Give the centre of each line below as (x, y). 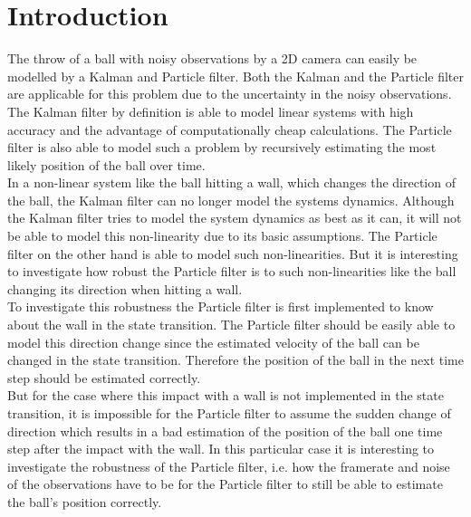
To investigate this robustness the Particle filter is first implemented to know (221, 306)
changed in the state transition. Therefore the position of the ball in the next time (235, 360)
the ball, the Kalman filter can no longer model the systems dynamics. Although (231, 200)
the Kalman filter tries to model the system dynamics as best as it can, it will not (235, 218)
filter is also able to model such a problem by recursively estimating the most (222, 147)
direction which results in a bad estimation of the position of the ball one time (225, 431)
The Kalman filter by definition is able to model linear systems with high (211, 111)
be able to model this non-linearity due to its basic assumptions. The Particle (222, 236)
